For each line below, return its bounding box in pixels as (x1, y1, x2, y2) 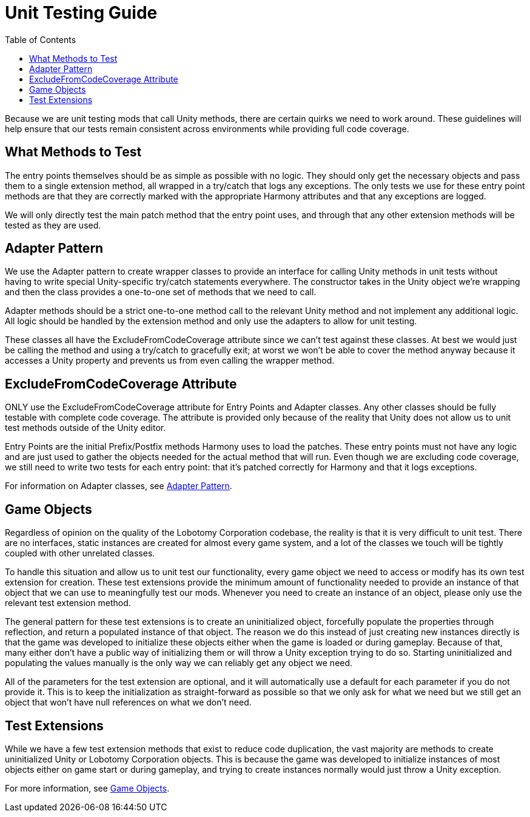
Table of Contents (5, 34, 76, 45)
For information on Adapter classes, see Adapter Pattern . (5, 481, 232, 492)
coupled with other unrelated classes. (5, 548, 155, 559)
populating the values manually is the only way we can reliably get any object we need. (5, 658, 353, 669)
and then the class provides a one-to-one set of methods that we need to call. (5, 287, 317, 298)
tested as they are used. (5, 219, 101, 230)
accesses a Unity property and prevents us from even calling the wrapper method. (5, 355, 335, 366)
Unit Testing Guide (5, 2, 158, 23)
